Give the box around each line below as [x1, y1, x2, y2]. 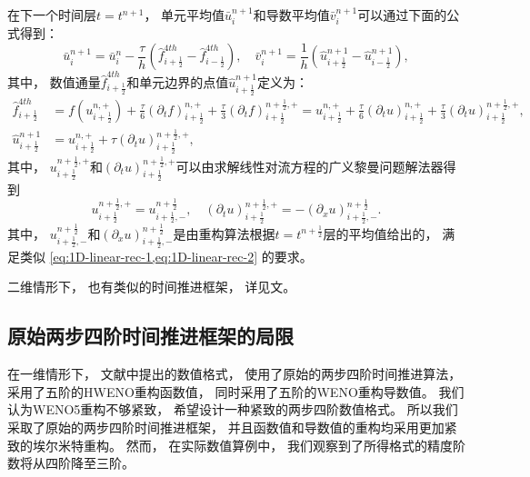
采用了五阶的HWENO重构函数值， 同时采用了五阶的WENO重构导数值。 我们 [7, 382, 465, 401]
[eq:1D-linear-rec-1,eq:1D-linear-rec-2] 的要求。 [49, 246, 313, 265]
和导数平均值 [253, 5, 330, 24]
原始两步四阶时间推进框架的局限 [7, 322, 294, 350]
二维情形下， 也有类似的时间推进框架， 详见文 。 [7, 277, 296, 296]
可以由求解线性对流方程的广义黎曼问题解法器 [175, 156, 444, 175]
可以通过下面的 [357, 5, 447, 24]
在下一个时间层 [7, 5, 96, 24]
